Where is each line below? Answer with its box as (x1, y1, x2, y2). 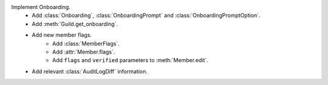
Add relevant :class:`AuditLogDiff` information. (32, 68, 148, 75)
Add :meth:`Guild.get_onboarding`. (32, 20, 118, 27)
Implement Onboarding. (11, 4, 71, 10)
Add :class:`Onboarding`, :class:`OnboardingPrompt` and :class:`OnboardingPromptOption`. (32, 12, 261, 19)
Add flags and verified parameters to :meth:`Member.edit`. (52, 57, 209, 64)
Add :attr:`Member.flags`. (52, 48, 115, 55)
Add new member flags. (32, 31, 92, 39)
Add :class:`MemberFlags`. (52, 40, 120, 47)
